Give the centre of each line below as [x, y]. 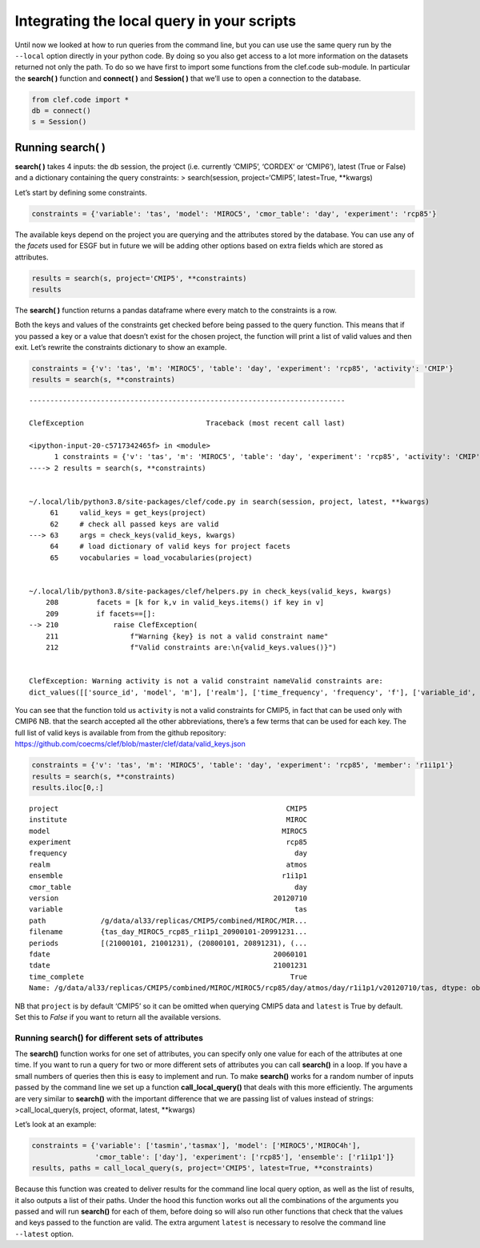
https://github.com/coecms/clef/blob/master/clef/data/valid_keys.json [130, 744]
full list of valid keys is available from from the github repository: [120, 732]
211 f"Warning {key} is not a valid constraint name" [187, 636]
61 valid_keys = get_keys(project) [128, 513]
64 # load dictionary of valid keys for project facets [170, 546]
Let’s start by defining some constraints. [81, 192]
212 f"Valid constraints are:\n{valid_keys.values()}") [191, 648]
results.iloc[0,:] [68, 787]
